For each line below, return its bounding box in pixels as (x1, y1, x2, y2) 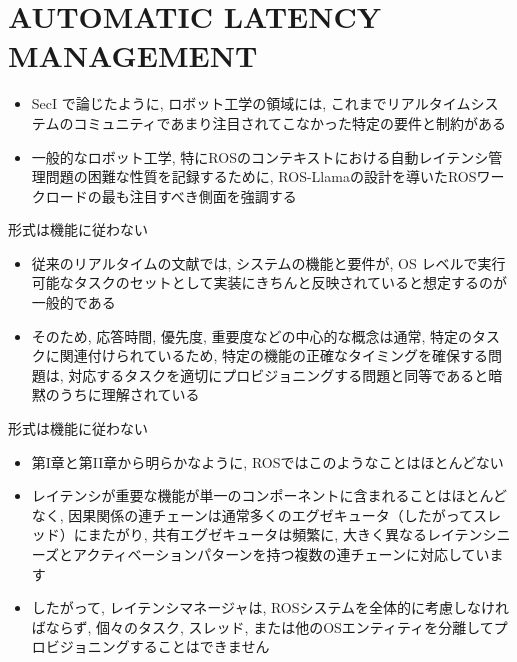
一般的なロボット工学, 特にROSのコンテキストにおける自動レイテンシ (31, 146, 489, 167)
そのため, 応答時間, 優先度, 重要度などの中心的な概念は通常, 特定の (31, 325, 473, 346)
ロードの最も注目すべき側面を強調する (45, 185, 297, 206)
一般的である (31, 292, 116, 313)
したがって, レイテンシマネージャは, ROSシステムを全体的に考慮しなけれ (31, 597, 510, 618)
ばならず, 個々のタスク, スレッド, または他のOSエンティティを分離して (31, 616, 494, 637)
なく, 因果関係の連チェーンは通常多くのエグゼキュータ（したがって (31, 504, 473, 525)
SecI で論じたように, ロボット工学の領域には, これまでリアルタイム (31, 93, 471, 114)
